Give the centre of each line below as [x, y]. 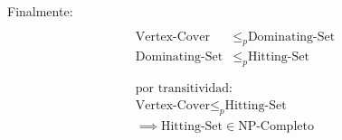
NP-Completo [276, 127]
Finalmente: [40, 11]
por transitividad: [184, 89]
